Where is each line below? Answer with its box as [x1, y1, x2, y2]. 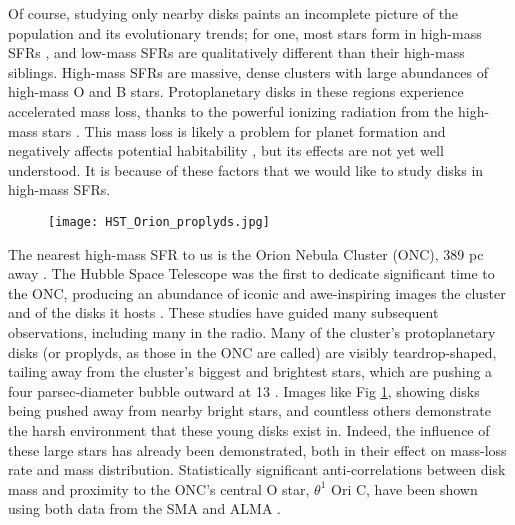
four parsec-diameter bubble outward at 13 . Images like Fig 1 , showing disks [8, 380, 480, 401]
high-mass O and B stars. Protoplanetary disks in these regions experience [8, 81, 464, 102]
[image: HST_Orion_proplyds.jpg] [48, 214, 270, 229]
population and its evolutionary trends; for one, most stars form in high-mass [8, 22, 482, 43]
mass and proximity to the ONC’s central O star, [8, 478, 310, 499]
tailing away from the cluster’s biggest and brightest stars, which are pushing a [8, 361, 493, 382]
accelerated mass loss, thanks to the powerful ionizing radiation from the [8, 100, 454, 121]
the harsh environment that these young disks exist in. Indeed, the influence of [8, 419, 490, 440]
